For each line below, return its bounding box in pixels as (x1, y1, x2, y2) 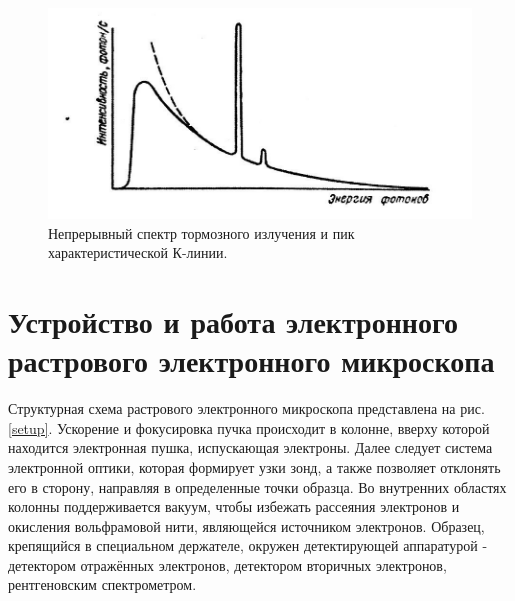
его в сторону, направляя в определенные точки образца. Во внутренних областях (8, 476, 507, 497)
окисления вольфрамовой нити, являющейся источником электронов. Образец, (8, 515, 485, 536)
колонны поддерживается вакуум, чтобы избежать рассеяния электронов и (8, 496, 460, 517)
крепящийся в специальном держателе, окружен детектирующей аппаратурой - (8, 535, 488, 556)
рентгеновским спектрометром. (8, 574, 197, 595)
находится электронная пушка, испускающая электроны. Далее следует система (8, 437, 493, 458)
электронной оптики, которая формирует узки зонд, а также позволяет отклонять (8, 456, 501, 477)
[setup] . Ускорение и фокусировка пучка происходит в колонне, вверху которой (8, 417, 490, 438)
